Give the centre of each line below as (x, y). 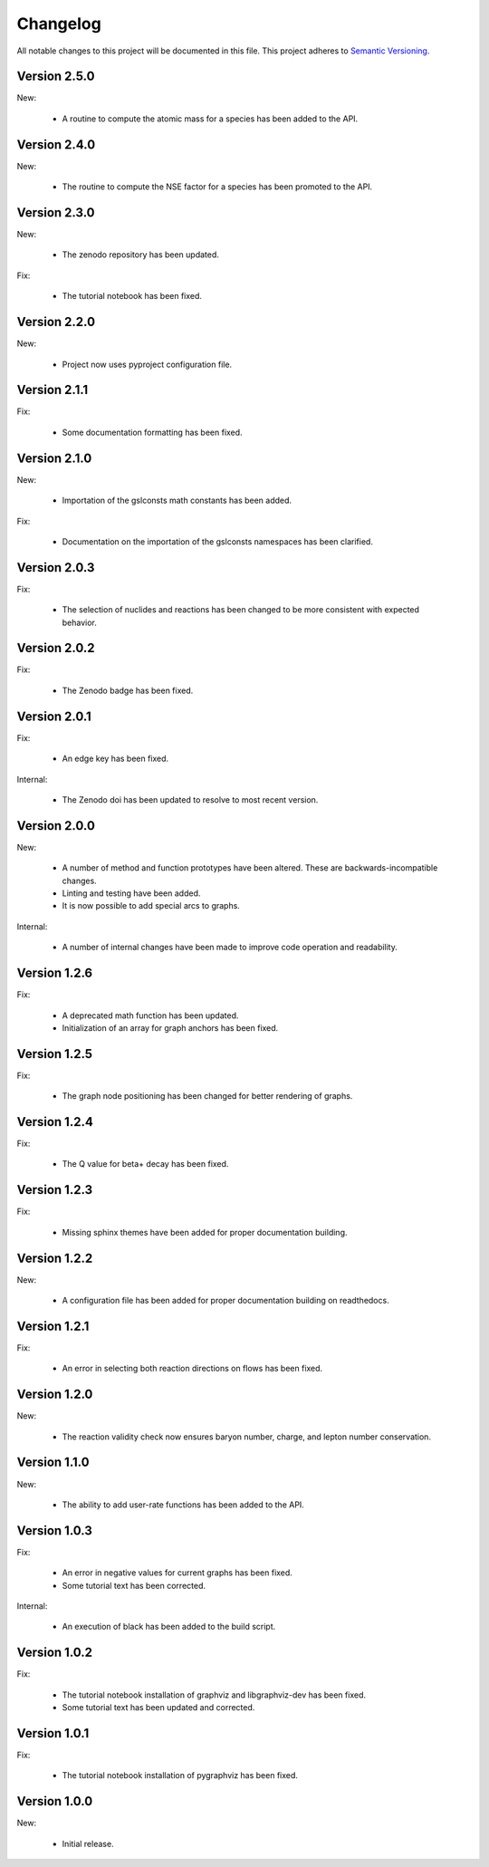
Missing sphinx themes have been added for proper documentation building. (205, 1232)
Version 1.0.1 (53, 1733)
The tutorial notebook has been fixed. (132, 296)
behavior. (79, 622)
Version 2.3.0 (56, 212)
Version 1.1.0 (53, 1463)
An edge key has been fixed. (115, 759)
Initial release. (88, 1843)
